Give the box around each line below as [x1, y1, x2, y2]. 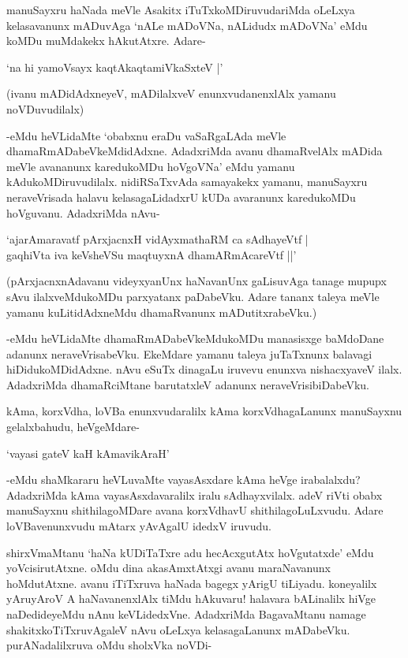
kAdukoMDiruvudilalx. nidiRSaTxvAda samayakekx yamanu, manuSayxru [6, 173, 368, 190]
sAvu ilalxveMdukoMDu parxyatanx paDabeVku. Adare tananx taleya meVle [6, 288, 380, 304]
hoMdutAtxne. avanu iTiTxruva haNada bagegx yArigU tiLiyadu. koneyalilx [6, 574, 377, 591]
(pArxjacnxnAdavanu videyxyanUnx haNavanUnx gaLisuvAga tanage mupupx [6, 273, 387, 289]
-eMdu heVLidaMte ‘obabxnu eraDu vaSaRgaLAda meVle [6, 127, 286, 143]
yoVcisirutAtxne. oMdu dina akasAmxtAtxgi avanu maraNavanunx [6, 559, 331, 576]
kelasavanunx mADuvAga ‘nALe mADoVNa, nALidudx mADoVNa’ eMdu [6, 17, 368, 33]
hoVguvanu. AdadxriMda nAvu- [6, 204, 160, 221]
